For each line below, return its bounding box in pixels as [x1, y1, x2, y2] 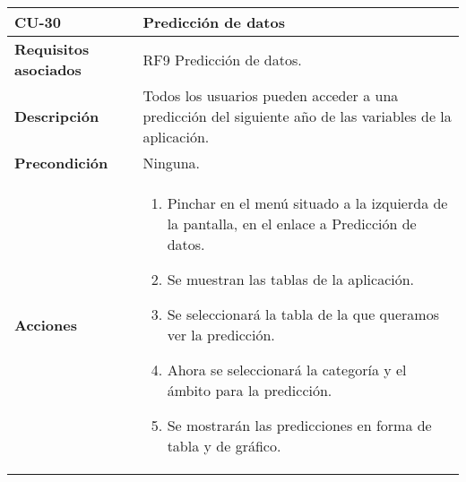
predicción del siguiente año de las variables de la [142, 106, 452, 126]
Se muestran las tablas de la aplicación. [167, 269, 415, 289]
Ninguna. [142, 152, 201, 173]
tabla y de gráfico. [167, 435, 281, 456]
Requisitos [14, 39, 90, 59]
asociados [14, 59, 82, 80]
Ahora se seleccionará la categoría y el [167, 359, 407, 380]
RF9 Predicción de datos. [142, 48, 302, 70]
